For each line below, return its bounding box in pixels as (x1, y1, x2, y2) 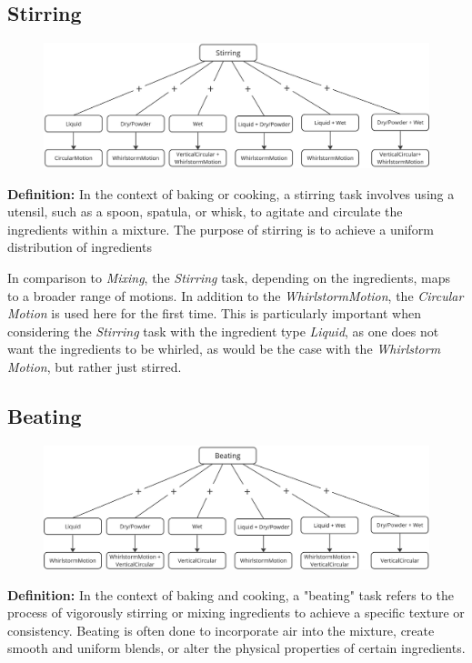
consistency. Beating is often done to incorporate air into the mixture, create (7, 620, 435, 639)
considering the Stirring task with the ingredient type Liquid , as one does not (7, 321, 439, 340)
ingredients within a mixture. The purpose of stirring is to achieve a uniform (7, 219, 434, 238)
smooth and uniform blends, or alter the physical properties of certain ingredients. (7, 638, 466, 658)
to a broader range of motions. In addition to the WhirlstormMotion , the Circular (7, 286, 464, 305)
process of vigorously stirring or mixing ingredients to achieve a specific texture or (7, 603, 465, 622)
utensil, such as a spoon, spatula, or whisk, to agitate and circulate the (7, 202, 403, 221)
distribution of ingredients (7, 237, 152, 256)
